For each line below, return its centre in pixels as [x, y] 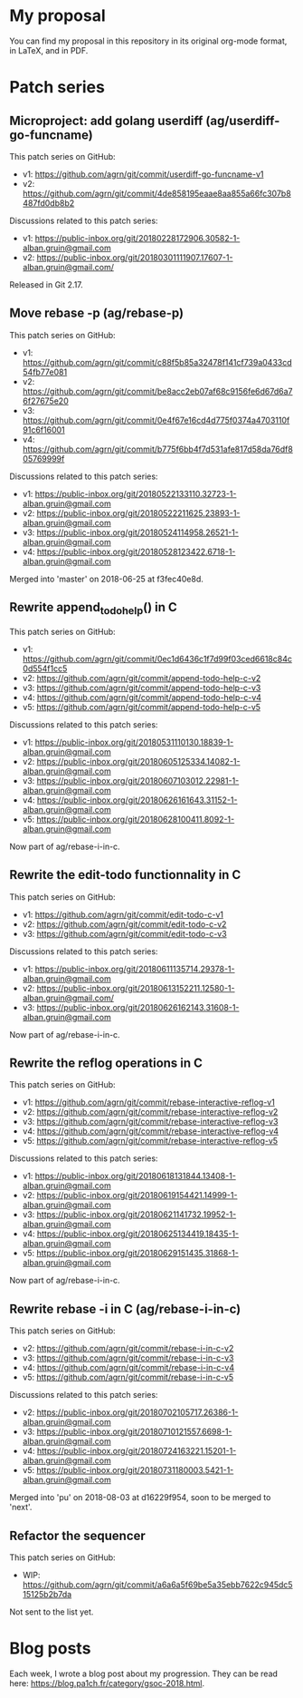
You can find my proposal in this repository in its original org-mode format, [148, 41]
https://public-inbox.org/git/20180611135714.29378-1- [135, 969]
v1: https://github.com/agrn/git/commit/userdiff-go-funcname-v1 [143, 174]
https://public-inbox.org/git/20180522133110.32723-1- [136, 493]
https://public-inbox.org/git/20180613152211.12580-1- [136, 988]
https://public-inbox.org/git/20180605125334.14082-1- [138, 761]
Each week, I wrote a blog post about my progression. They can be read [144, 1674]
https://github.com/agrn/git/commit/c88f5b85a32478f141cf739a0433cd [157, 362]
